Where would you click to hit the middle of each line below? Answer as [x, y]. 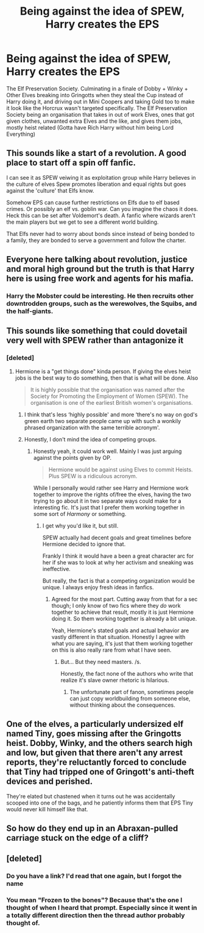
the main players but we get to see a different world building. [83, 222]
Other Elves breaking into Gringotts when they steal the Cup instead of [95, 95]
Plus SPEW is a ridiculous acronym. [93, 476]
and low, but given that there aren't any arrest [95, 753]
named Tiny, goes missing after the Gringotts [94, 734]
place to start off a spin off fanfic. [71, 163]
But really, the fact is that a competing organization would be [118, 581]
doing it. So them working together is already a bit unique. [124, 618]
